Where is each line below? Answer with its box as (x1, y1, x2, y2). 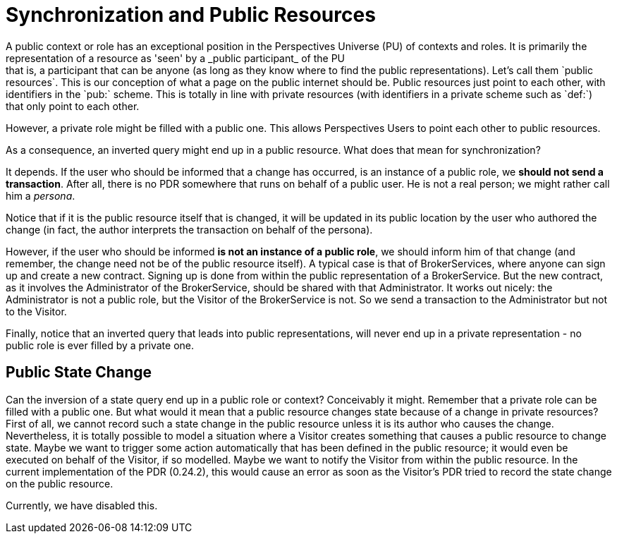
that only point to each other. (6, 99, 140, 112)
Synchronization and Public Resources (6, 3, 376, 27)
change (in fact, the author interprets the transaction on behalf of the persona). (6, 223, 373, 236)
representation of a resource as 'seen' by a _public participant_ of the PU (6, 52, 345, 64)
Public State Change (6, 363, 152, 382)
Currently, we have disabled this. (6, 499, 158, 511)
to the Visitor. (6, 305, 67, 317)
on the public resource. (6, 477, 114, 490)
